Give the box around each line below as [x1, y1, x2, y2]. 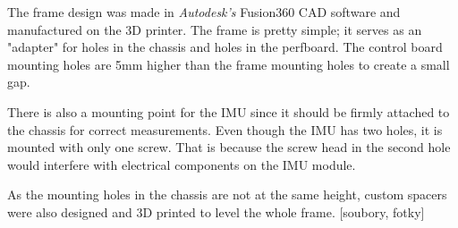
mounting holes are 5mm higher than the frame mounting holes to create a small [7, 55, 450, 73]
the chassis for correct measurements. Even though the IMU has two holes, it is [7, 120, 443, 139]
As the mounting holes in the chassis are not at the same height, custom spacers [7, 185, 447, 204]
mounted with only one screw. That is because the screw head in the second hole [7, 138, 451, 156]
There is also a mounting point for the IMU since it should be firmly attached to [7, 102, 450, 121]
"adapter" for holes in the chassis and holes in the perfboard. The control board [7, 38, 443, 56]
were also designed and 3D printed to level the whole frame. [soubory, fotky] [7, 202, 425, 221]
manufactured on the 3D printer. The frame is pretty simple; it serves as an [7, 20, 422, 38]
